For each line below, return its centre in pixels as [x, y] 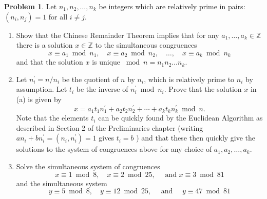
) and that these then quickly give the [196, 138]
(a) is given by [39, 99]
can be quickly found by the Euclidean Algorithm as [180, 118]
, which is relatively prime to [189, 79]
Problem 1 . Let [31, 6]
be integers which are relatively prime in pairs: [172, 6]
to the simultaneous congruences [146, 45]
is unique [106, 62]
